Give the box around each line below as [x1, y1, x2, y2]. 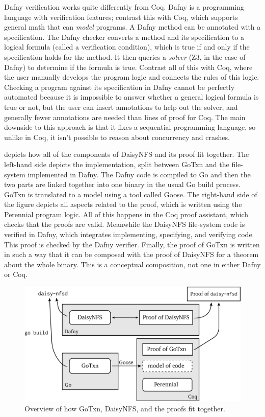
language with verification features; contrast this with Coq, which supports [4, 11, 238, 22]
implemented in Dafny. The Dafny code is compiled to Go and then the [28, 169, 251, 179]
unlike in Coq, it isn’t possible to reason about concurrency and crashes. [4, 131, 230, 142]
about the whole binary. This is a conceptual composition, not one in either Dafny [4, 259, 261, 269]
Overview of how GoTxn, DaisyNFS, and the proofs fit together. [24, 403, 225, 413]
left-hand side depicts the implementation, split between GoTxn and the [4, 158, 229, 169]
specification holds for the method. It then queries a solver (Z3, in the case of [4, 51, 246, 62]
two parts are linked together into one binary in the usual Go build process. [4, 179, 241, 190]
